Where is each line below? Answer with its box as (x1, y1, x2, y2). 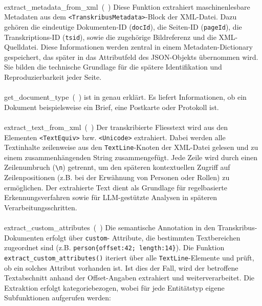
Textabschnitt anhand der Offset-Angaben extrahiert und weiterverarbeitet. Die (4, 272, 255, 283)
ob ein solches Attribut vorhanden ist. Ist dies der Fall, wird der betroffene (4, 262, 238, 273)
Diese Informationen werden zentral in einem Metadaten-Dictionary (40, 41, 253, 52)
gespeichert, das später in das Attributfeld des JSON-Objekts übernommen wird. (4, 51, 258, 62)
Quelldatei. (4, 41, 38, 52)
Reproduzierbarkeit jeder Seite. (4, 71, 102, 82)
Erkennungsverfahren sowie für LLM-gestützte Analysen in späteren (4, 192, 217, 203)
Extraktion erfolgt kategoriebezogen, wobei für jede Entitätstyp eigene (4, 282, 225, 293)
